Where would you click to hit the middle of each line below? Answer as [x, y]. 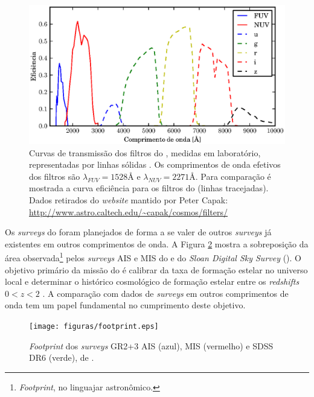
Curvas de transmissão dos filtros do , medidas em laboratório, [145, 152]
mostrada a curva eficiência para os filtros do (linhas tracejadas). [149, 188]
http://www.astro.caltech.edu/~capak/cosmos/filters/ [128, 211]
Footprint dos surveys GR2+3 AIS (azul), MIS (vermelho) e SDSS [151, 345]
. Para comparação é [233, 176]
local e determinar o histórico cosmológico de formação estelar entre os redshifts [152, 281]
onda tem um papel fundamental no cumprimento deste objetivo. [125, 305]
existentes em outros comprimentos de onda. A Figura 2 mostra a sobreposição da [157, 243]
